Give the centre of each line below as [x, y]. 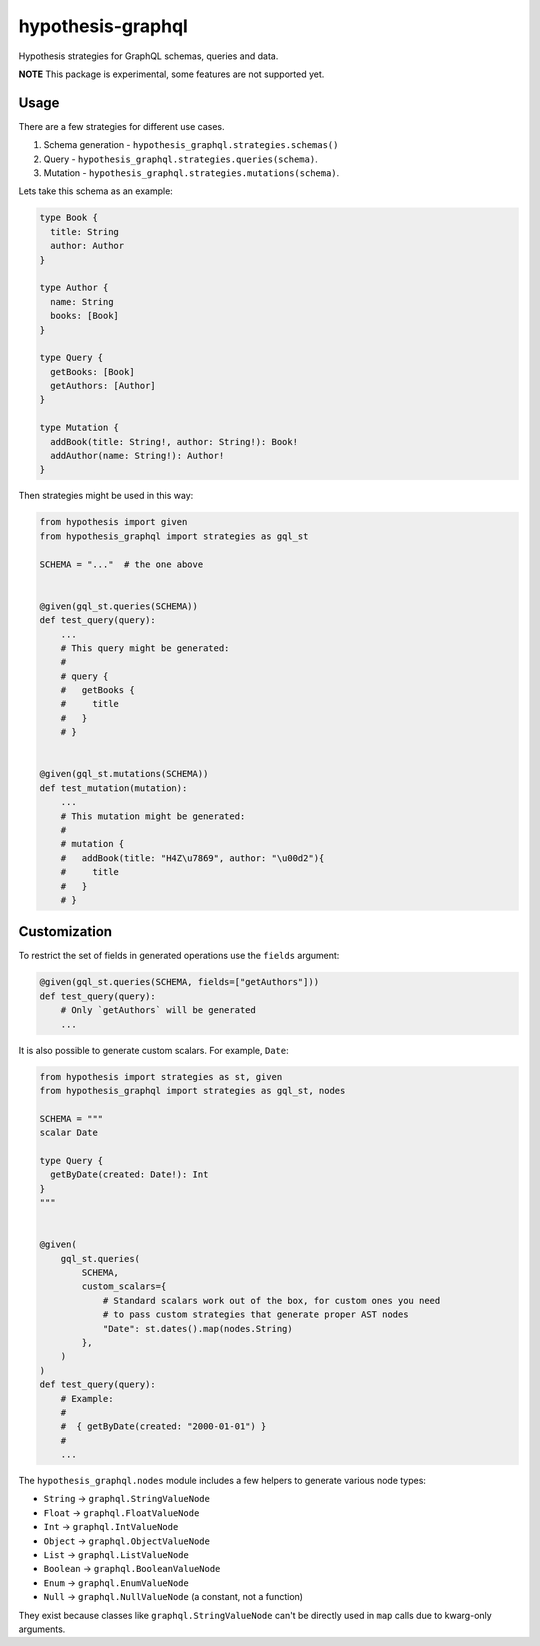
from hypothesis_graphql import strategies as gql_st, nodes [192, 1090]
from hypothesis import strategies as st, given [161, 1076]
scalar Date [69, 1133]
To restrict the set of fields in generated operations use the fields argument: [179, 956]
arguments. [42, 1629]
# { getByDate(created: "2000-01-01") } [163, 1426]
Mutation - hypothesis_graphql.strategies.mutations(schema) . [191, 173]
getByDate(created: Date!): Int [129, 1174]
